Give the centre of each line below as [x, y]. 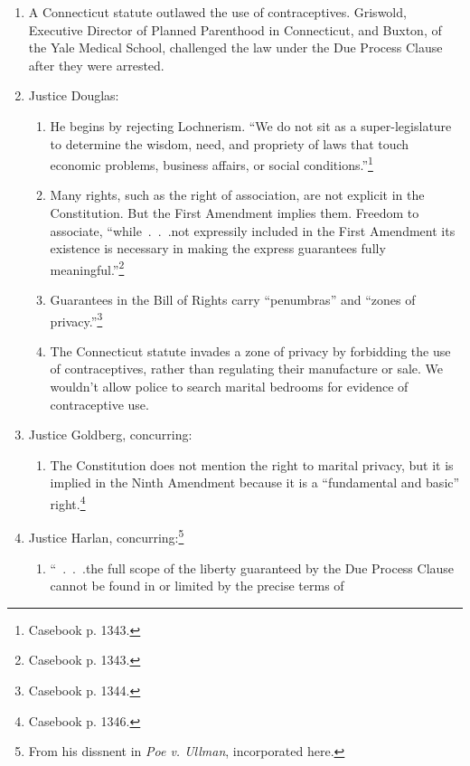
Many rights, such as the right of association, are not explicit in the [237, 195]
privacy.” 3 [76, 319]
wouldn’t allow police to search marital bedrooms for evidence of [229, 387]
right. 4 [68, 502]
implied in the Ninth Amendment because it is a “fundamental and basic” [255, 482]
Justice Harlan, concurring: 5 [106, 536]
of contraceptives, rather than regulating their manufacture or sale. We [247, 369]
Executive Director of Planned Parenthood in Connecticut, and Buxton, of [235, 29]
